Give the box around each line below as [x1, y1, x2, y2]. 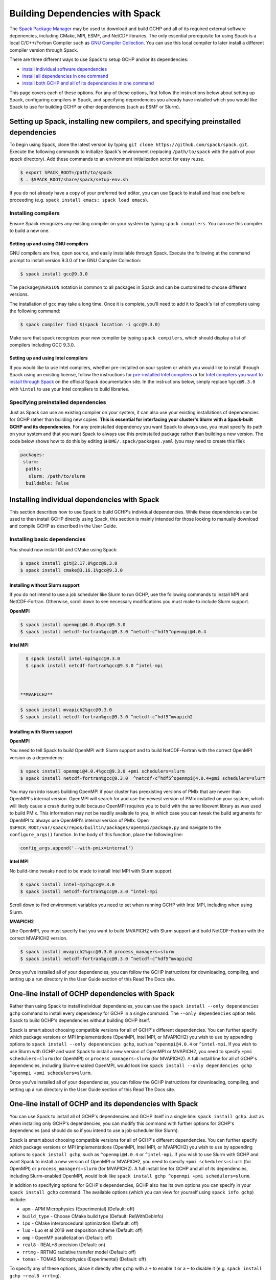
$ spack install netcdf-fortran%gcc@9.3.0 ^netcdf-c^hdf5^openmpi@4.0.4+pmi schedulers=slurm [20, 776, 266, 781]
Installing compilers [9, 210, 60, 217]
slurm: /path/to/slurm [28, 473, 85, 479]
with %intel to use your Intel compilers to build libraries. [9, 386, 130, 392]
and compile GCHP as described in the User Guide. [9, 523, 118, 529]
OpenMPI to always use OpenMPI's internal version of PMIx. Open [9, 817, 149, 823]
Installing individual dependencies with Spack [9, 495, 159, 504]
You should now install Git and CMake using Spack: [9, 546, 118, 552]
